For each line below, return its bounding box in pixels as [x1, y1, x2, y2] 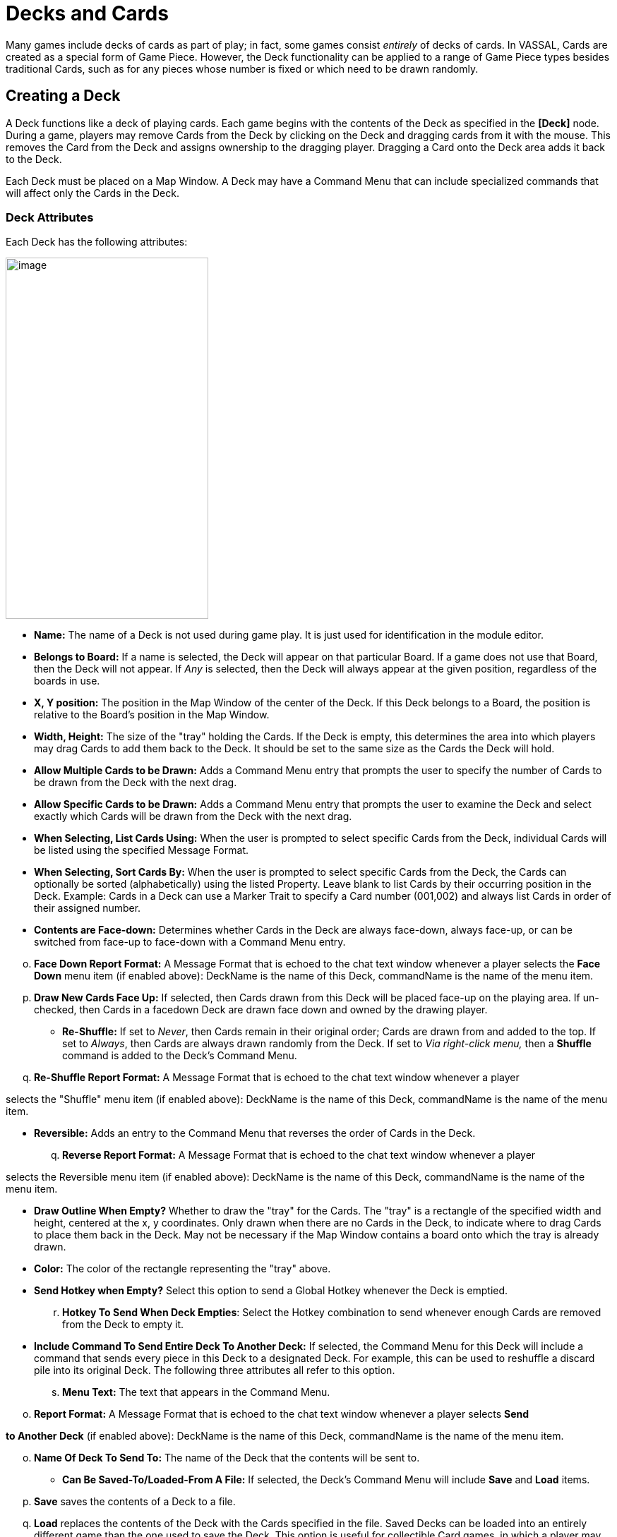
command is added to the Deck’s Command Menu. [62, 1049, 297, 1062]
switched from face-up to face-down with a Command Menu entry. [34, 936, 346, 948]
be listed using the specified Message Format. [34, 844, 248, 857]
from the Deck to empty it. [62, 1318, 184, 1331]
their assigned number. [34, 902, 141, 915]
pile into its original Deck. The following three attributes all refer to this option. [34, 1364, 395, 1377]
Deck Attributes [6, 210, 94, 224]
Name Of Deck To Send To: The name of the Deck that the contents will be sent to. [34, 1452, 420, 1464]
